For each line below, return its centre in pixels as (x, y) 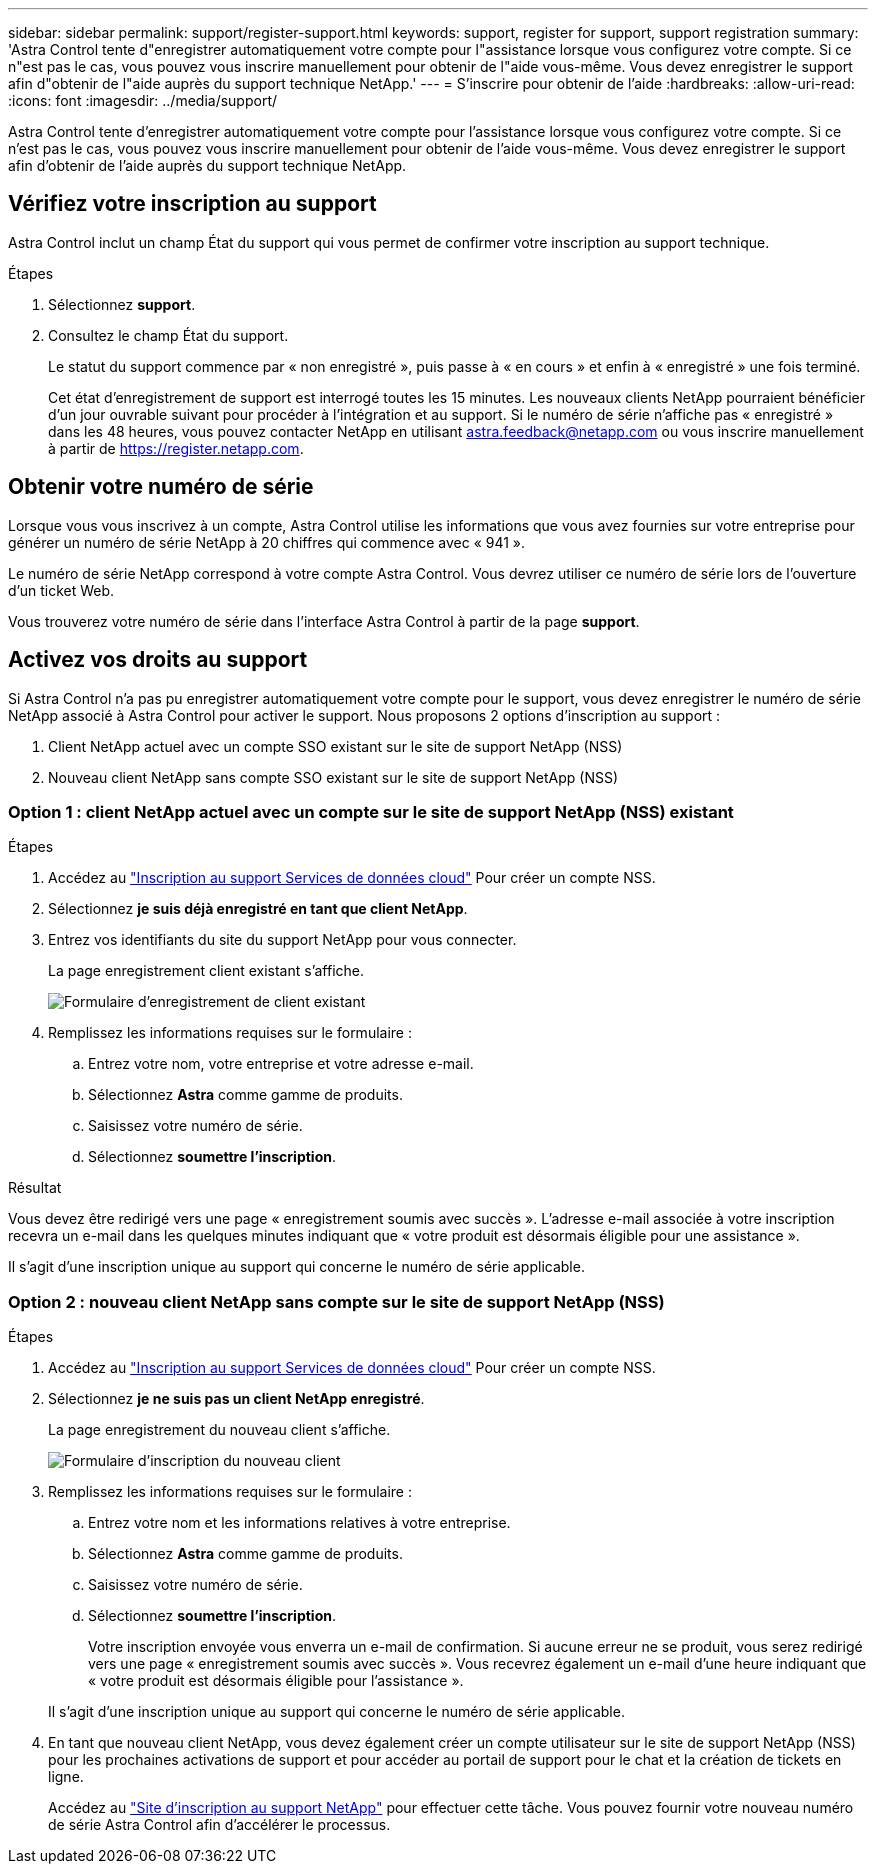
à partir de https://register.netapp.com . (176, 448)
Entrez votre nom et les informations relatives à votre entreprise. (299, 1523)
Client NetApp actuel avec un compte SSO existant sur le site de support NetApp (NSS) (335, 746)
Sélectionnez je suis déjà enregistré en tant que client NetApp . (258, 909)
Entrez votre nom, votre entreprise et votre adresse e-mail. (281, 1064)
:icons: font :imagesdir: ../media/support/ (143, 100)
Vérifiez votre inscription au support (192, 204)
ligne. (66, 1777)
